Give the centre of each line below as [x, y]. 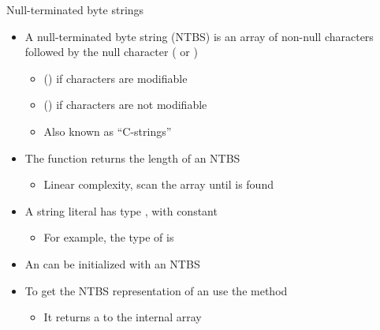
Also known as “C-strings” [108, 131]
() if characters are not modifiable [125, 105]
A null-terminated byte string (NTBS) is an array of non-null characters [199, 36]
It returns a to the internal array [123, 317]
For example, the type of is [109, 237]
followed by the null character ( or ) [111, 52]
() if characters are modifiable [115, 78]
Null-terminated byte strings [75, 9]
